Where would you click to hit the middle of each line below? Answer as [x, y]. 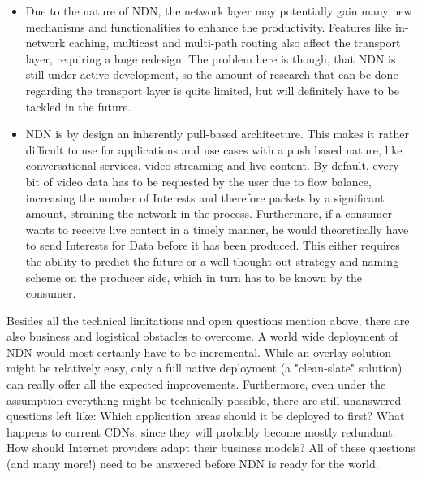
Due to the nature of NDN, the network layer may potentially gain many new [219, 11]
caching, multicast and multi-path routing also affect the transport [235, 43]
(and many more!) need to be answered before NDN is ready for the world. [193, 464]
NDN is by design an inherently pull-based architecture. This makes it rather [217, 134]
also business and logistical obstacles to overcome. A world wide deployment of [202, 336]
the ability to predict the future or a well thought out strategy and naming [212, 261]
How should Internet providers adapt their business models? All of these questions [211, 448]
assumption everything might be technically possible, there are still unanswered [204, 400]
